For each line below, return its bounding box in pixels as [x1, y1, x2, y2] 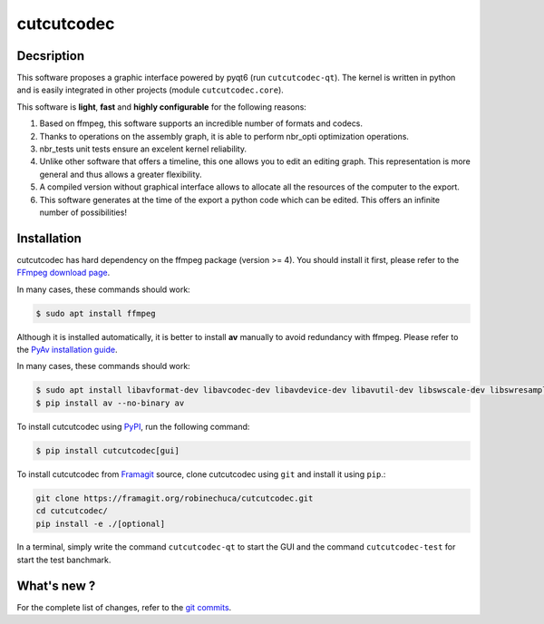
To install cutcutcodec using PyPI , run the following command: [16, 421, 250, 432]
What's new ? [16, 578, 96, 593]
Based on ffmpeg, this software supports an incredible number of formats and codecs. [39, 118, 363, 129]
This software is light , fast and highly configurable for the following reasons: [16, 101, 307, 112]
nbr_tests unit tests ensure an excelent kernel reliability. [39, 143, 247, 154]
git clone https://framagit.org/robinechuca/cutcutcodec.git [35, 492, 314, 503]
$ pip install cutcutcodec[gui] [35, 445, 180, 455]
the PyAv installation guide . [16, 345, 118, 356]
